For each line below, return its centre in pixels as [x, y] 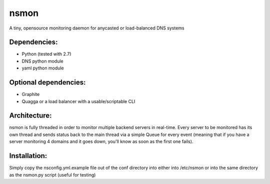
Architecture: [30, 116]
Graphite [31, 94]
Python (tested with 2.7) [46, 54]
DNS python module [42, 61]
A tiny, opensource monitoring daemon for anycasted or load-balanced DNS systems [97, 28]
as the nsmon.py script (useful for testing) [52, 174]
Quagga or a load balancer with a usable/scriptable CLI [78, 101]
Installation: [28, 156]
